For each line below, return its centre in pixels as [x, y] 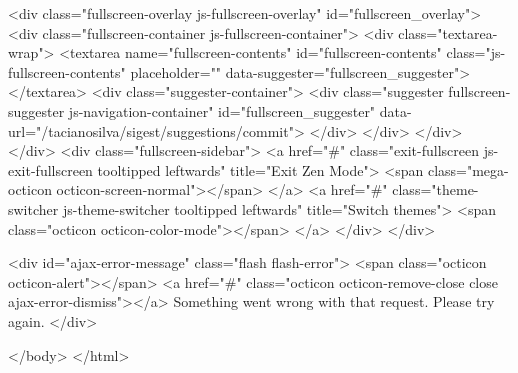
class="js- [476, 52]
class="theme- [435, 189]
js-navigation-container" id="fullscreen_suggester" [222, 110]
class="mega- [468, 169]
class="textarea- [448, 32]
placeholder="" [176, 71]
